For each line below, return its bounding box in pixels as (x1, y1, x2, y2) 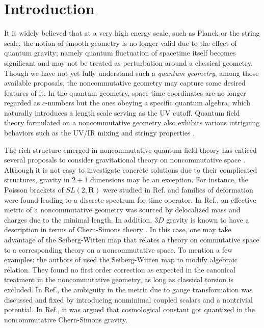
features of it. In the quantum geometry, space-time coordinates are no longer (4, 87, 246, 98)
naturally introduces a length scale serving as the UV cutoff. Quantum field (4, 107, 240, 118)
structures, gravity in (4, 174, 70, 185)
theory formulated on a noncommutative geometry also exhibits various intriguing (4, 117, 260, 128)
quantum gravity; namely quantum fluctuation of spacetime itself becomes (4, 47, 236, 58)
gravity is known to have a (166, 214, 249, 225)
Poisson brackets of (4, 184, 64, 195)
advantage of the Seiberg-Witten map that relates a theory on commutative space (4, 234, 259, 244)
